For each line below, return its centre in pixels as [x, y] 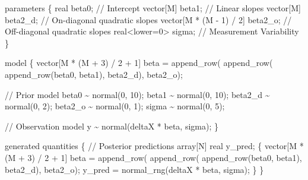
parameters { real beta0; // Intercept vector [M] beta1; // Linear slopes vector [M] [153, 8]
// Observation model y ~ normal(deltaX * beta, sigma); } [112, 126]
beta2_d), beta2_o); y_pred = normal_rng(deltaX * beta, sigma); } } [134, 169]
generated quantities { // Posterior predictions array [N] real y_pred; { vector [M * [154, 146]
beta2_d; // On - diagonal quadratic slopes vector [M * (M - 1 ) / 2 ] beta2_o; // [148, 19]
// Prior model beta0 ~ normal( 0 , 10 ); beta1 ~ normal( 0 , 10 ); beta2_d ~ [137, 94]
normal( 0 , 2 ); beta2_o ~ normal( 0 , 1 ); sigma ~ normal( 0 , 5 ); [115, 106]
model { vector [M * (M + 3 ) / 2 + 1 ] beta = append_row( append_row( [139, 63]
